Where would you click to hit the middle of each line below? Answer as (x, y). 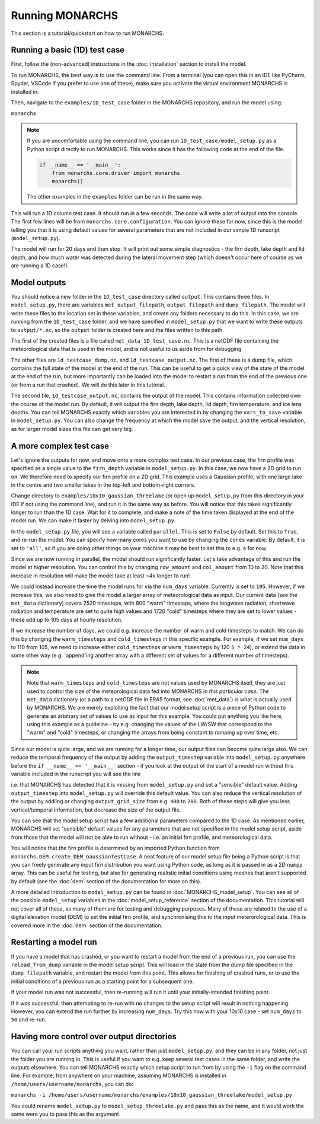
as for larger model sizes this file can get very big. (72, 429)
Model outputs (39, 282)
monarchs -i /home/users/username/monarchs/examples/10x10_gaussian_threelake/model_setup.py (152, 1095)
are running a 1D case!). (40, 266)
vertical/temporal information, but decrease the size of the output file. (96, 810)
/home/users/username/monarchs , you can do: (72, 1084)
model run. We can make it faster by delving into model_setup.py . (93, 521)
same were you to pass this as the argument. (66, 1114)
